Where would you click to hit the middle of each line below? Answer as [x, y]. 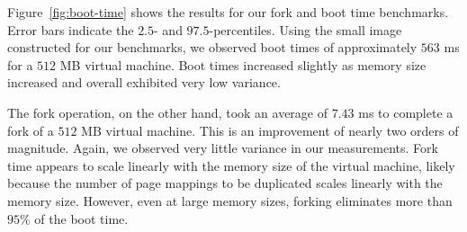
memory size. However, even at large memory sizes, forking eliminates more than [230, 200]
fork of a [31, 130]
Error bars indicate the [71, 29]
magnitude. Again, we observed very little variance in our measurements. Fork [223, 148]
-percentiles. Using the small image [305, 29]
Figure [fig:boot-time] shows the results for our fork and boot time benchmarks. [228, 12]
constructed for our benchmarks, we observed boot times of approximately [212, 47]
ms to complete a [406, 112]
